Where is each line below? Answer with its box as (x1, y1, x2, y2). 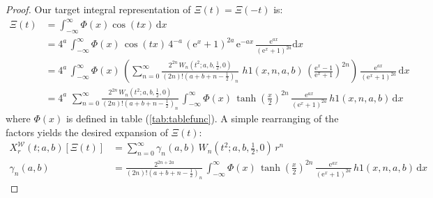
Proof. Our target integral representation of (6, 2, 191, 16)
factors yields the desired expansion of (6, 124, 168, 139)
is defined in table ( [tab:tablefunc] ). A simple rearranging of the (66, 110, 339, 125)
